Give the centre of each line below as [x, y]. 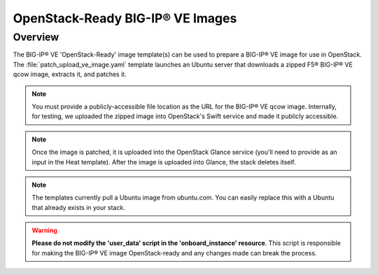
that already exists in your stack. [78, 207]
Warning [44, 230]
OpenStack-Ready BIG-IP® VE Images [125, 18]
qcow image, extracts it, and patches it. [70, 74]
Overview [36, 37]
